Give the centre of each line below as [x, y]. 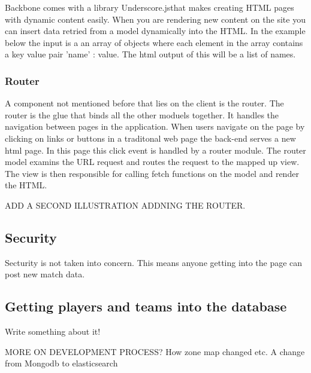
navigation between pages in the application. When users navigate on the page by [155, 126]
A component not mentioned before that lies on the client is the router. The [144, 103]
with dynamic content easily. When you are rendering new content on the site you [155, 19]
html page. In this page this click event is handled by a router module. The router [155, 150]
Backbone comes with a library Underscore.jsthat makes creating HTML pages [150, 7]
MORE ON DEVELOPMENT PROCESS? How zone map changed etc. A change [155, 351]
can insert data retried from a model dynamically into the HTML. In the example [155, 31]
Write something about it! [53, 331]
